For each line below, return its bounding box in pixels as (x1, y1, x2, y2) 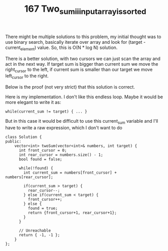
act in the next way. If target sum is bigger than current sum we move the (5, 61, 158, 67)
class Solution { (5, 134, 42, 140)
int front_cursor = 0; (18, 148, 67, 153)
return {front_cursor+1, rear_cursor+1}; (27, 210, 117, 215)
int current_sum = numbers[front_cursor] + (23, 170, 117, 175)
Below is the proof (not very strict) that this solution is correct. (5, 84, 136, 90)
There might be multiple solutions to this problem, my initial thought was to (5, 34, 161, 40)
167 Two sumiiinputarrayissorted (24, 3, 147, 16)
